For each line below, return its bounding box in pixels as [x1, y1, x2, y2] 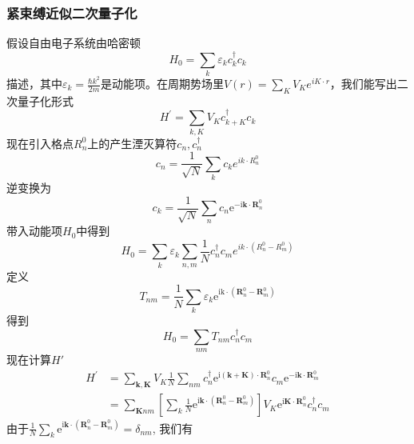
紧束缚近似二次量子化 [6, 2, 137, 22]
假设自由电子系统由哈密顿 [6, 34, 141, 51]
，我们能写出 [329, 75, 397, 92]
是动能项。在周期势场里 [100, 75, 224, 92]
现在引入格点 [6, 134, 74, 151]
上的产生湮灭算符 [87, 134, 177, 151]
